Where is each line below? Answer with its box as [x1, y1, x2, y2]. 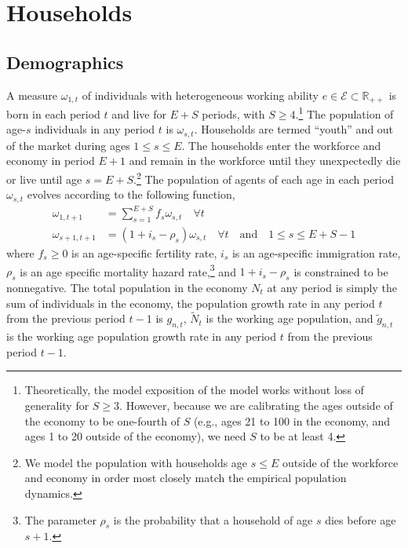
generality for [24, 397, 89, 414]
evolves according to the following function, [27, 186, 235, 203]
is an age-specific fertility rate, [71, 244, 217, 261]
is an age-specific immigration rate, [231, 244, 401, 261]
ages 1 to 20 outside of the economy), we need [24, 428, 246, 444]
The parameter [24, 511, 97, 528]
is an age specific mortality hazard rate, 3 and [20, 261, 236, 279]
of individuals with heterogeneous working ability [82, 86, 319, 103]
